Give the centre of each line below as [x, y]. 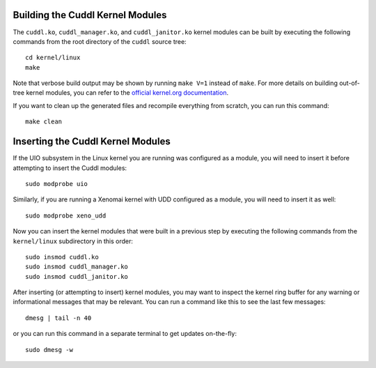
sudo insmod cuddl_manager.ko [77, 267]
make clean [44, 122]
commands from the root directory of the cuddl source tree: [100, 41]
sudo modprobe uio [57, 184]
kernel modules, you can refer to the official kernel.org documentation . [127, 93]
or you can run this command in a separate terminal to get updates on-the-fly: [125, 334]
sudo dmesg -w [49, 350]
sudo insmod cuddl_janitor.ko [77, 276]
